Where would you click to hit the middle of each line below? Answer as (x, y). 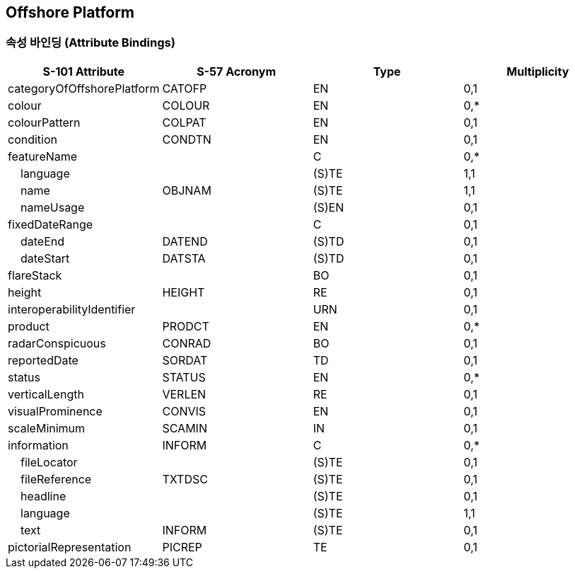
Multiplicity (538, 71)
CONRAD (187, 343)
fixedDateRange (51, 224)
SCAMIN (185, 428)
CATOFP (185, 88)
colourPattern (44, 122)
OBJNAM (187, 190)
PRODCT (186, 326)
